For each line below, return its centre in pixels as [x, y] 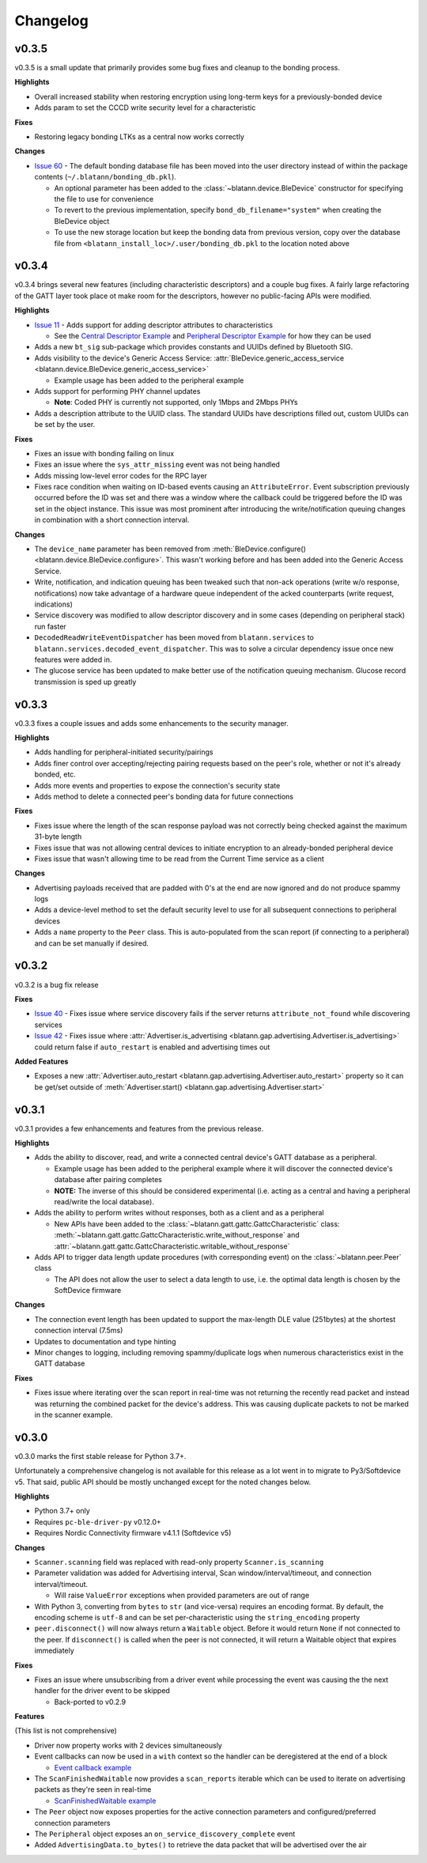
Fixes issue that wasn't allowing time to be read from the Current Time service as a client [179, 859]
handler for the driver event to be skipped [102, 1691]
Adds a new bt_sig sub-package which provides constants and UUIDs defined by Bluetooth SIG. [194, 347]
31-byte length [58, 837]
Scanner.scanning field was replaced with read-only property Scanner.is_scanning [179, 1562]
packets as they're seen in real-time [93, 1789]
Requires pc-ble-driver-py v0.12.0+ [98, 1521]
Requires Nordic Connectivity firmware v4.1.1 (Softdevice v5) [133, 1533]
